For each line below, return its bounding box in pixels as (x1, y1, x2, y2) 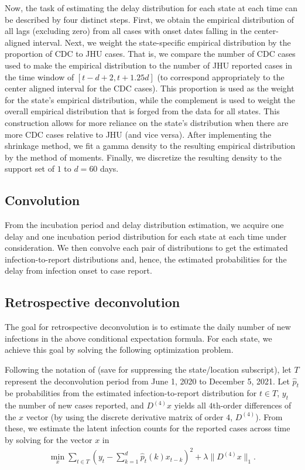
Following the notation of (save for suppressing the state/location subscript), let (5, 363, 292, 376)
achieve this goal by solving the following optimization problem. (5, 343, 234, 356)
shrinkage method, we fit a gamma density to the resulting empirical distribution (5, 139, 296, 152)
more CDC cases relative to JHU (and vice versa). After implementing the (5, 128, 272, 140)
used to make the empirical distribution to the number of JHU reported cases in (5, 59, 293, 71)
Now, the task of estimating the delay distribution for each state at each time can (5, 2, 298, 13)
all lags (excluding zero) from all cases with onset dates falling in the (5, 25, 252, 37)
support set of (5, 162, 54, 175)
